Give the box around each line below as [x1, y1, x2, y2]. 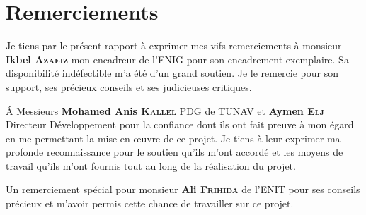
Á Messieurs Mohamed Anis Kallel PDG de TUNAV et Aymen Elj [6, 103, 324, 118]
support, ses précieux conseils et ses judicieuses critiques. [6, 79, 252, 94]
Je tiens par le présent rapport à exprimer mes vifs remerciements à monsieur [6, 38, 342, 53]
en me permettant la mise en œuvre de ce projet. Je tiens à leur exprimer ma [6, 130, 341, 145]
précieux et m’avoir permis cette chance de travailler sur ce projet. [6, 196, 294, 211]
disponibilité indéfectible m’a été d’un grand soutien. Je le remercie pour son [6, 66, 338, 80]
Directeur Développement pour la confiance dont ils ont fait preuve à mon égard [6, 117, 354, 132]
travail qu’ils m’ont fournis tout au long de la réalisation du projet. [6, 158, 296, 173]
